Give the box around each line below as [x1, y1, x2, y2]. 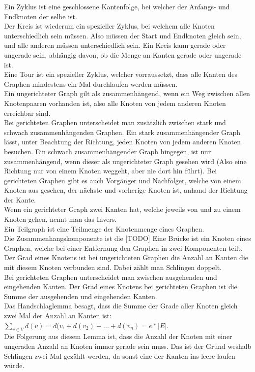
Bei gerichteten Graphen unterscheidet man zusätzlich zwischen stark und [4, 117, 226, 128]
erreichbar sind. [4, 107, 51, 118]
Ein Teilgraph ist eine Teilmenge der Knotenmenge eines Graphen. [4, 223, 204, 234]
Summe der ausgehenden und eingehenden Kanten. [4, 291, 157, 301]
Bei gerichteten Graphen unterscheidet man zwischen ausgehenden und [4, 271, 217, 282]
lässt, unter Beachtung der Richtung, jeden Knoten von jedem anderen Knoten [4, 136, 241, 147]
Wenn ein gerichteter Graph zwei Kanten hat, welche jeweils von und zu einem [4, 204, 241, 214]
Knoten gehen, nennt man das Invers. [4, 214, 117, 224]
